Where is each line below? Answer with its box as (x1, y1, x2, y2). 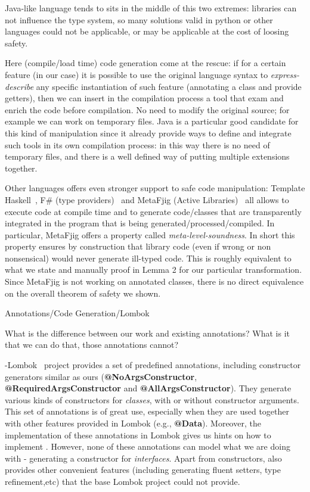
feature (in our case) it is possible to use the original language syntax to (5, 68, 268, 80)
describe (5, 80, 34, 92)
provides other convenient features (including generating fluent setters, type (5, 463, 281, 476)
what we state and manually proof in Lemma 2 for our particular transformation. (5, 263, 302, 276)
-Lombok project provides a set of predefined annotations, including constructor (5, 359, 301, 371)
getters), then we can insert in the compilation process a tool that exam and (5, 92, 284, 104)
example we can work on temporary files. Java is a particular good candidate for (5, 115, 299, 127)
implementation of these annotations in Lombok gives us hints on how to (5, 428, 271, 441)
